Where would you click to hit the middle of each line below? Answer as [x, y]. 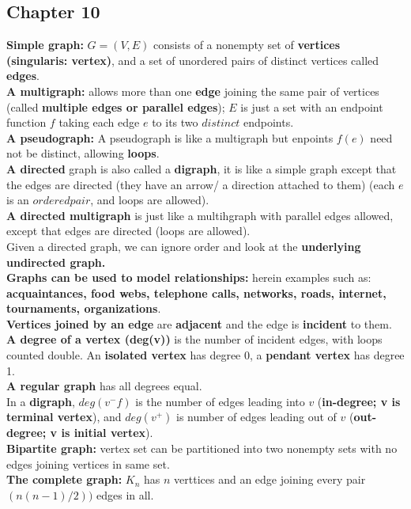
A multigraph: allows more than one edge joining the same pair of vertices [193, 91]
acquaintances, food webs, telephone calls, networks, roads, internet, [196, 292]
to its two [175, 122]
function [26, 122]
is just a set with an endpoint [312, 106]
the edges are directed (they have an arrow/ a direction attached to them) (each [201, 184]
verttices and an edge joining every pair [270, 479]
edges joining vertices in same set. [88, 463]
